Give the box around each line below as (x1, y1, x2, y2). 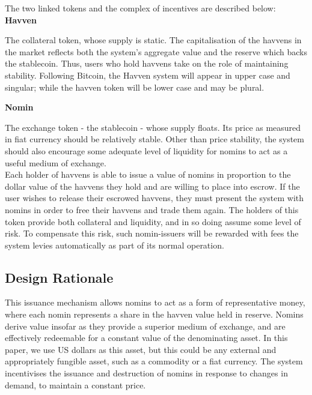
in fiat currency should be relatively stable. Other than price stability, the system (5, 133, 304, 145)
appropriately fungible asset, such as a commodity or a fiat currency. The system (5, 355, 303, 367)
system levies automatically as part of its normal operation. (5, 238, 224, 251)
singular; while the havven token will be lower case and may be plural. (5, 80, 265, 93)
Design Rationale (5, 268, 114, 286)
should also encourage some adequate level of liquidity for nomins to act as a (5, 144, 288, 157)
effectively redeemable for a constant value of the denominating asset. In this (5, 331, 288, 344)
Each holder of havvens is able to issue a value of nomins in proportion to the (5, 168, 291, 181)
